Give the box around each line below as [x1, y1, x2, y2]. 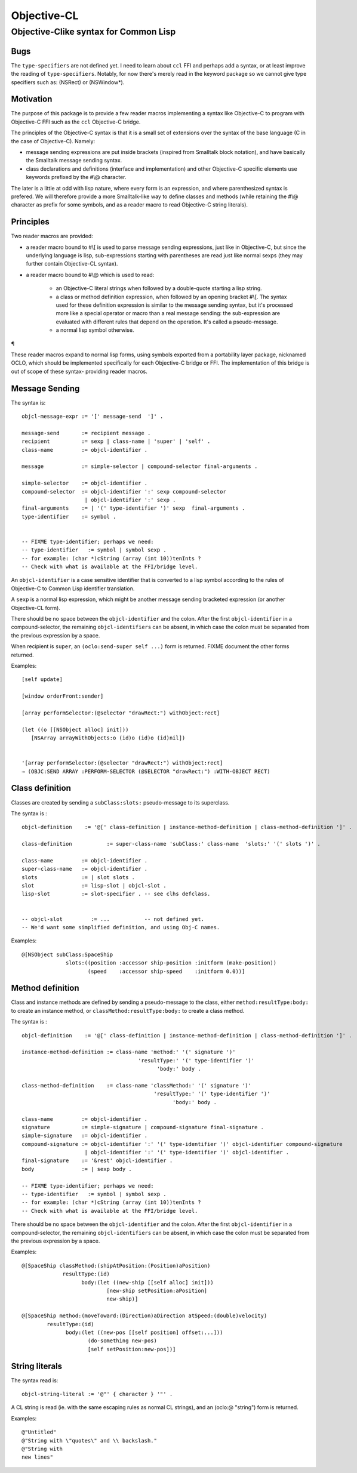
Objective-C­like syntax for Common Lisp [11, 26, 176, 37]
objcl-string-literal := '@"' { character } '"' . [21, 1391, 173, 1397]
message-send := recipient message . [21, 430, 151, 436]
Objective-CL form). [11, 604, 61, 611]
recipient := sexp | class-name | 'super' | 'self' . [21, 438, 211, 445]
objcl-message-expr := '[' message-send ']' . [21, 412, 164, 420]
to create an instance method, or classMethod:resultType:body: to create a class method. [11, 1007, 245, 1014]
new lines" [21, 1454, 54, 1460]
